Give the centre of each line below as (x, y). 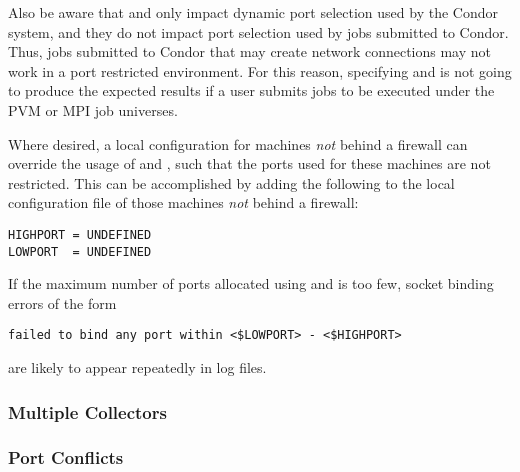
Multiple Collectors (87, 411)
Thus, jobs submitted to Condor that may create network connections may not (250, 51)
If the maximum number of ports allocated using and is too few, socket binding (251, 283)
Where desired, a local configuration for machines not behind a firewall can (238, 143)
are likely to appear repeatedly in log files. (137, 367)
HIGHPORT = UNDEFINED (80, 234)
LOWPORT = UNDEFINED (80, 251)
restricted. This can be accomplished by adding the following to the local (231, 182)
